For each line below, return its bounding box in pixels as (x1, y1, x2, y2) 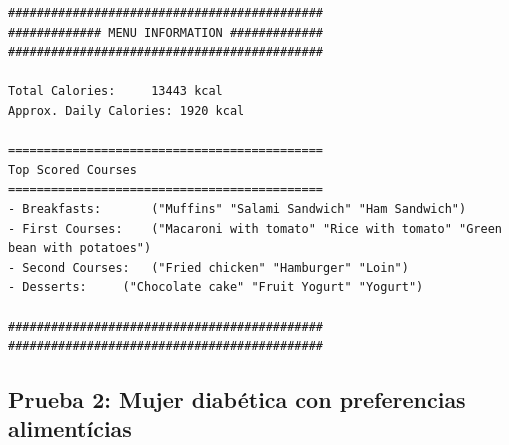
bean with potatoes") (8, 241, 152, 256)
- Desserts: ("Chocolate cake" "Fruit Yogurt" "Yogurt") (8, 280, 424, 295)
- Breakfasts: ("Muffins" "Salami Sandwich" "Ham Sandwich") (8, 201, 467, 216)
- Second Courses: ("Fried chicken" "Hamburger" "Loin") (8, 260, 409, 275)
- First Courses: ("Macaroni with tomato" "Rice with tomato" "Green (8, 221, 502, 236)
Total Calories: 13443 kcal (8, 84, 223, 99)
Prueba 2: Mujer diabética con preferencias (8, 384, 466, 415)
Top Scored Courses (8, 162, 137, 177)
